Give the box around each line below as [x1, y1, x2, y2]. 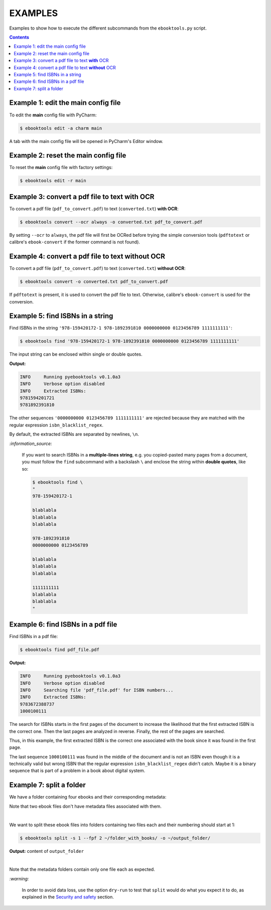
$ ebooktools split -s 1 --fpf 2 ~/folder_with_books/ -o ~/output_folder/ [20, 835, 211, 841]
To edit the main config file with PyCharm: [9, 112, 97, 118]
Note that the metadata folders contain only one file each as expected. [9, 866, 155, 872]
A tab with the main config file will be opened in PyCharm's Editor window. [9, 138, 163, 144]
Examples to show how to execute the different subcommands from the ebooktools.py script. [9, 25, 207, 31]
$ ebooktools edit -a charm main [20, 125, 102, 131]
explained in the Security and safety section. [22, 894, 114, 900]
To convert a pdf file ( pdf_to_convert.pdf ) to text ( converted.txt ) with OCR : [9, 206, 179, 212]
